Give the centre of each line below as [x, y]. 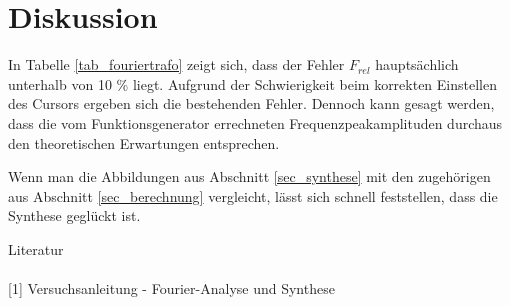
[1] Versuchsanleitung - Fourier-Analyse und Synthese [171, 288]
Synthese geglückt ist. [74, 215]
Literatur [36, 248]
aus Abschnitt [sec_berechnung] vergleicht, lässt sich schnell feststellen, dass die [253, 195]
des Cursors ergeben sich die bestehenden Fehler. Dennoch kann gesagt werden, [251, 103]
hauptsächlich [417, 64]
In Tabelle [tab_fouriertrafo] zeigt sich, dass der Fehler [176, 64]
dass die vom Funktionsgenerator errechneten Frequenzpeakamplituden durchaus [255, 122]
